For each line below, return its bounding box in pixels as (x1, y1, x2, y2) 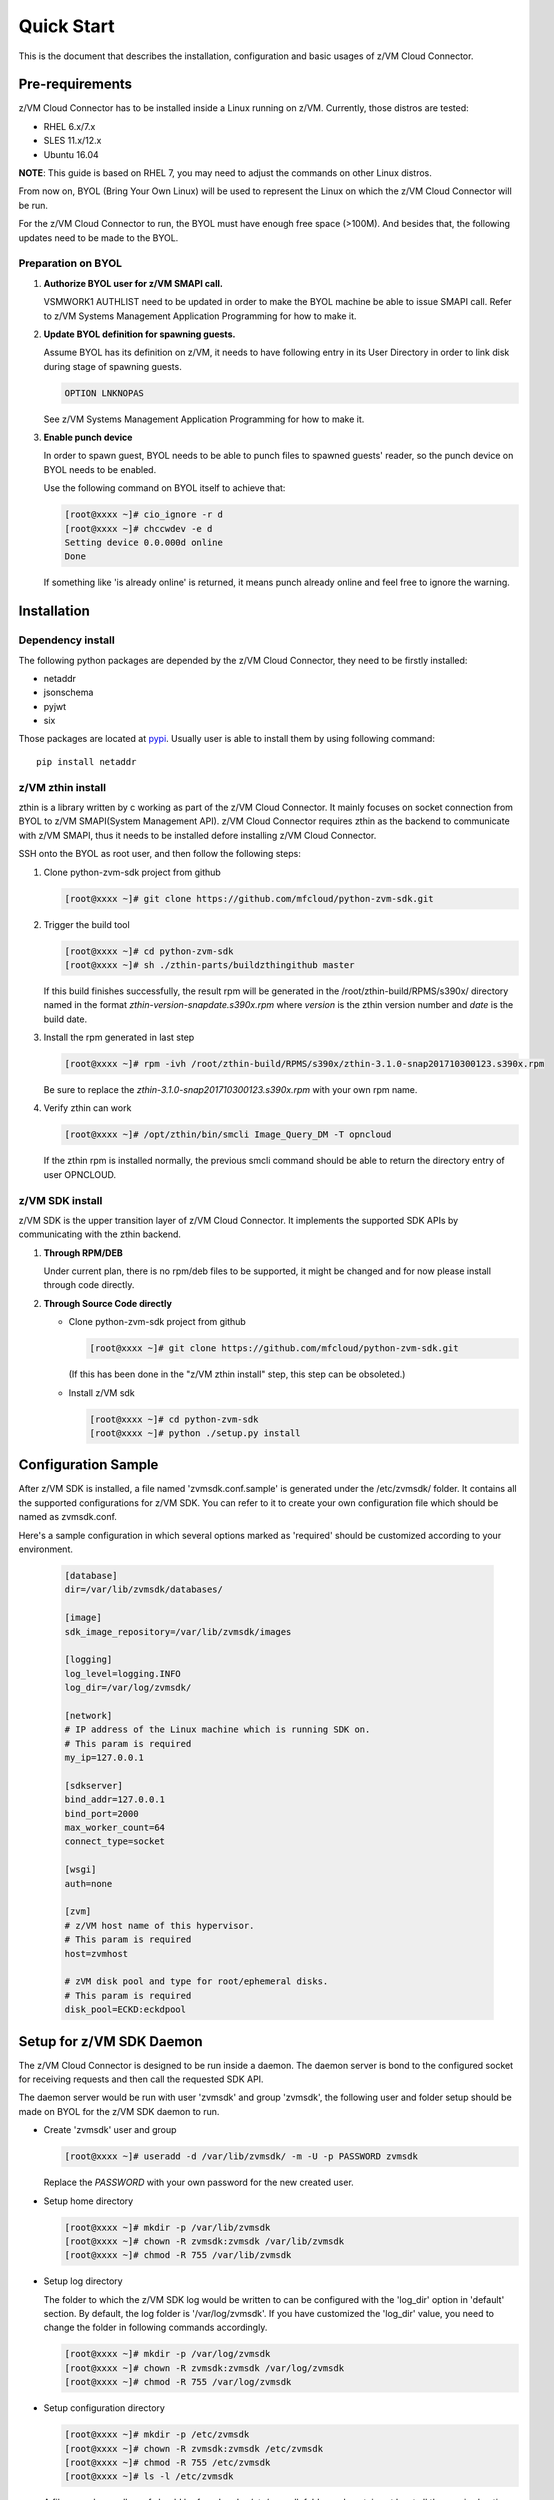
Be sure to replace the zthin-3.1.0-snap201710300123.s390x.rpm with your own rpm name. (43, 1084, 418, 1096)
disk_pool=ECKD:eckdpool (64, 2004, 187, 2015)
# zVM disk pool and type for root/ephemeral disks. (64, 1976, 329, 1987)
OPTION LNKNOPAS (64, 387, 145, 399)
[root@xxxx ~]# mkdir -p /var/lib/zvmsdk (64, 2221, 271, 2233)
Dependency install (18, 633, 115, 647)
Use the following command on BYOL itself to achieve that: (43, 482, 286, 494)
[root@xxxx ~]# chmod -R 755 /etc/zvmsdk (64, 2457, 271, 2468)
